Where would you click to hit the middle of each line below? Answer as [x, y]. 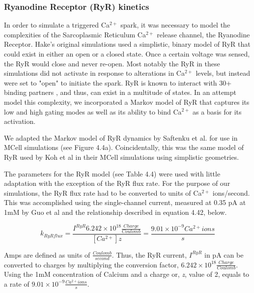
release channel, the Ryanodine [203, 34]
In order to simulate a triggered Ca [57, 25]
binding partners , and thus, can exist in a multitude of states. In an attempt [120, 92]
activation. [20, 121]
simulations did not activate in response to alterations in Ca [94, 73]
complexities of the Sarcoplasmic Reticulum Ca [75, 34]
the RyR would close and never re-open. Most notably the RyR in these [112, 63]
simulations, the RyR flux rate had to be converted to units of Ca [103, 192]
